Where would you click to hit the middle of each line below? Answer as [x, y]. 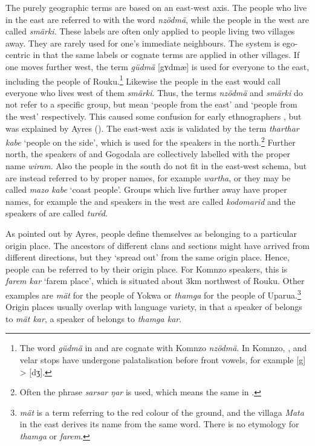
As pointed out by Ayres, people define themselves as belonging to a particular [151, 233]
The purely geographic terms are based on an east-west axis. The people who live [156, 7]
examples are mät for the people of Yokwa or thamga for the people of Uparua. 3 [153, 294]
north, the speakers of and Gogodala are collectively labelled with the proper [148, 154]
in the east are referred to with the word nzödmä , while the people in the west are [157, 19]
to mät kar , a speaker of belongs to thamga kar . [94, 318]
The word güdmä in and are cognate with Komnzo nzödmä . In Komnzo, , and [163, 348]
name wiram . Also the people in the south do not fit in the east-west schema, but [156, 166]
